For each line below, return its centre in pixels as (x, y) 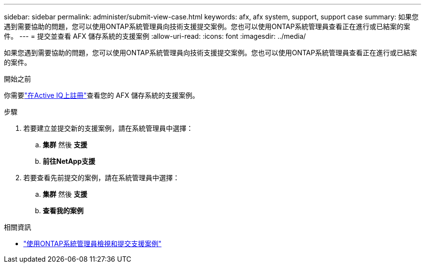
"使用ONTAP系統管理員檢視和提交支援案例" (92, 243)
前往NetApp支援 (69, 161)
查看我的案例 (63, 211)
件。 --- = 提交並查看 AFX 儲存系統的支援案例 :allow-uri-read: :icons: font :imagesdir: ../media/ (155, 36)
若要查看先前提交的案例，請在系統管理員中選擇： (101, 178)
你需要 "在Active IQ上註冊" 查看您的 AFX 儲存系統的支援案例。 (102, 95)
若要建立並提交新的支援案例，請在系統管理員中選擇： (108, 128)
